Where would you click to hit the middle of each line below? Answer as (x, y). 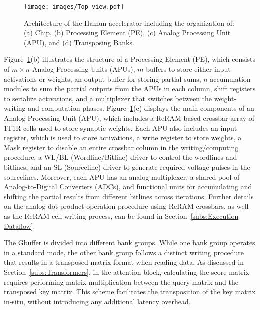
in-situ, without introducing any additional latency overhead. (97, 301)
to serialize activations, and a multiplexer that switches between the (108, 98)
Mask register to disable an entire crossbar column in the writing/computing (121, 147)
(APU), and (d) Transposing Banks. (79, 42)
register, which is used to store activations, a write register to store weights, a (123, 138)
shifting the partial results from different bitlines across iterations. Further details (129, 196)
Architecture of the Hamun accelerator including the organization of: (129, 23)
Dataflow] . (20, 226)
